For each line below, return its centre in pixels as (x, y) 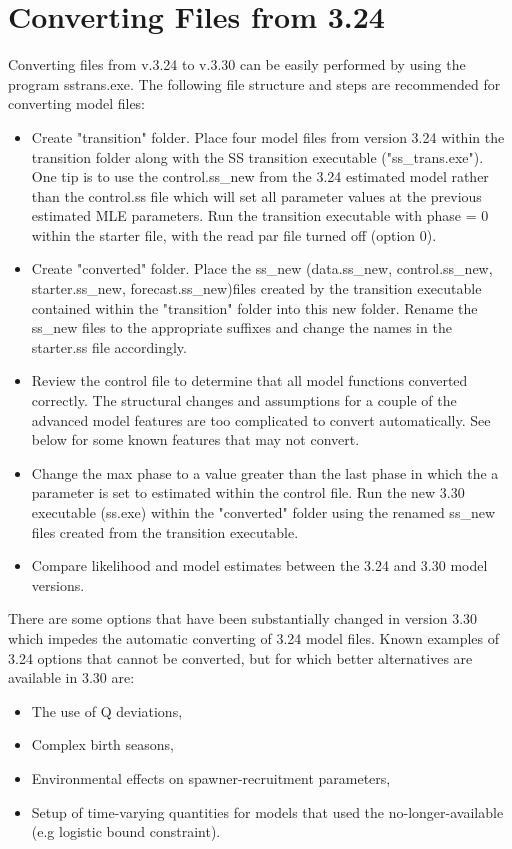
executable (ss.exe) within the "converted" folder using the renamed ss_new (263, 512)
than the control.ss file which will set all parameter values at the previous (256, 195)
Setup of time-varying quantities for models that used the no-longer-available (267, 811)
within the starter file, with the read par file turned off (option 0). (234, 234)
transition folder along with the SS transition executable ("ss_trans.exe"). (257, 156)
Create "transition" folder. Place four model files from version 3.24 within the (268, 136)
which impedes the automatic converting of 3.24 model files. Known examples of (254, 637)
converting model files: (77, 103)
